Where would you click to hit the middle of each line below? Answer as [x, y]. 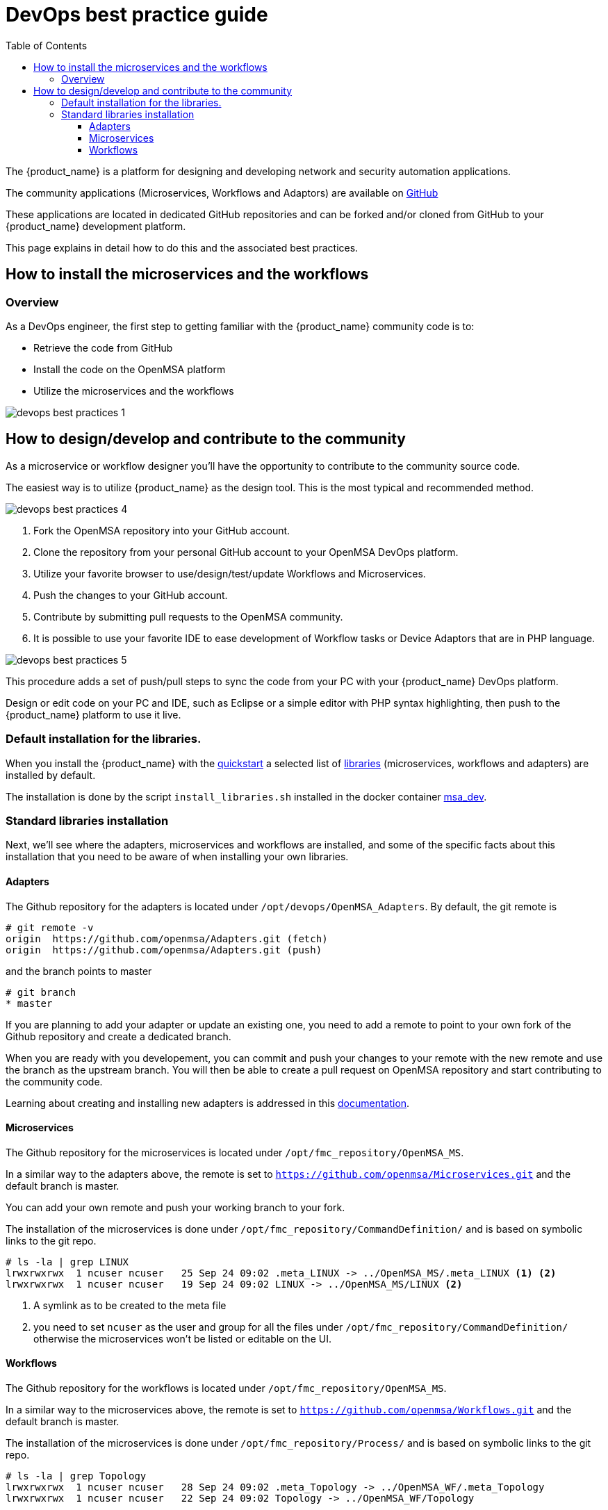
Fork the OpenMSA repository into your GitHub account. [162, 530]
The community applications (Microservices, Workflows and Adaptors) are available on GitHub [222, 192]
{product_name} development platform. [96, 226]
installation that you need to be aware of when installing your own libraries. [177, 857]
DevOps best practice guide [137, 15]
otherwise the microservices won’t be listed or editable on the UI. [182, 1338]
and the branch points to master [79, 971]
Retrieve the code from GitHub [103, 347]
